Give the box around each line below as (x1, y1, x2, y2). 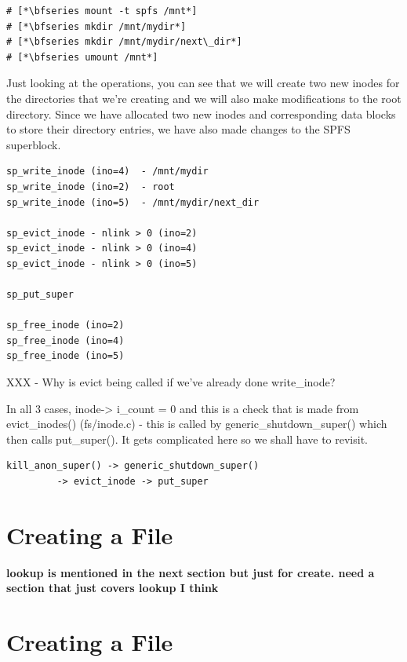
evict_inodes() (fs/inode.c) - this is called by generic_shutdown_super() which (6, 415, 387, 432)
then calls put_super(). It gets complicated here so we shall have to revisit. (6, 430, 368, 447)
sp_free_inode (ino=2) (6, 320, 125, 331)
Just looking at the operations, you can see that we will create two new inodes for (6, 75, 400, 91)
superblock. (6, 136, 61, 152)
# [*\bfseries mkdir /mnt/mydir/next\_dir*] (6, 36, 242, 48)
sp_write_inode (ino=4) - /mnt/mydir (6, 166, 209, 177)
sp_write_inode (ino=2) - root (6, 181, 175, 192)
